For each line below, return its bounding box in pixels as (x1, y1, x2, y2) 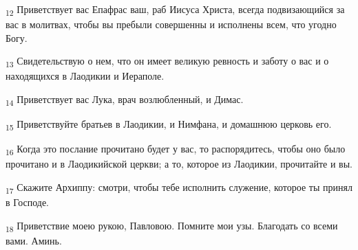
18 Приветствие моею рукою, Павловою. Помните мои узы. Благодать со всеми (6, 218, 338, 234)
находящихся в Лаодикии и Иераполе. (6, 69, 165, 83)
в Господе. (6, 195, 50, 209)
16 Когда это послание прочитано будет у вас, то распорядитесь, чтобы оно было (6, 141, 346, 158)
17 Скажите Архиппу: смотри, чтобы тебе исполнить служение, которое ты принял (6, 180, 352, 196)
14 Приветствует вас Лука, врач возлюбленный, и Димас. (6, 92, 244, 108)
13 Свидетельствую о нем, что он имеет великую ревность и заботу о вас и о (6, 54, 329, 70)
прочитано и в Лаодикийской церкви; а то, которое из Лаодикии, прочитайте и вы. (6, 157, 352, 171)
